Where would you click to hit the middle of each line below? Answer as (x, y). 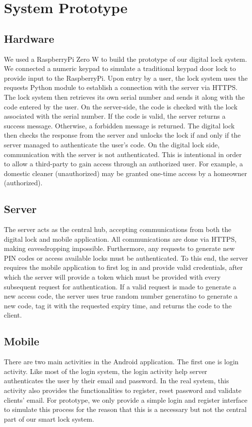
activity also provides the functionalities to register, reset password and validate (123, 390)
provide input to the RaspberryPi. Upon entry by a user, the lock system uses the (126, 78)
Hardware (29, 38)
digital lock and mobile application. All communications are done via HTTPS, (120, 239)
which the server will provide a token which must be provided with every (112, 277)
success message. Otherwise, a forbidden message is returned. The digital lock (119, 125)
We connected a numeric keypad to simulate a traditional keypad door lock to (120, 68)
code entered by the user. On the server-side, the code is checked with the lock (121, 106)
